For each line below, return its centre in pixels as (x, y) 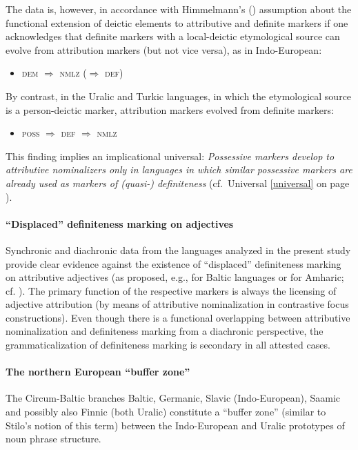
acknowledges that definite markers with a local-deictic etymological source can (173, 36)
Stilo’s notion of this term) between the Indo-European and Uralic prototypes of (175, 425)
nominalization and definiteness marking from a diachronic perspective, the (165, 331)
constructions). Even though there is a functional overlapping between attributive (178, 317)
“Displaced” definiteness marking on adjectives (120, 223)
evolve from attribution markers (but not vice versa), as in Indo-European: (164, 49)
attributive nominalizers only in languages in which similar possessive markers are (179, 169)
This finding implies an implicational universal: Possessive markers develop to (170, 156)
